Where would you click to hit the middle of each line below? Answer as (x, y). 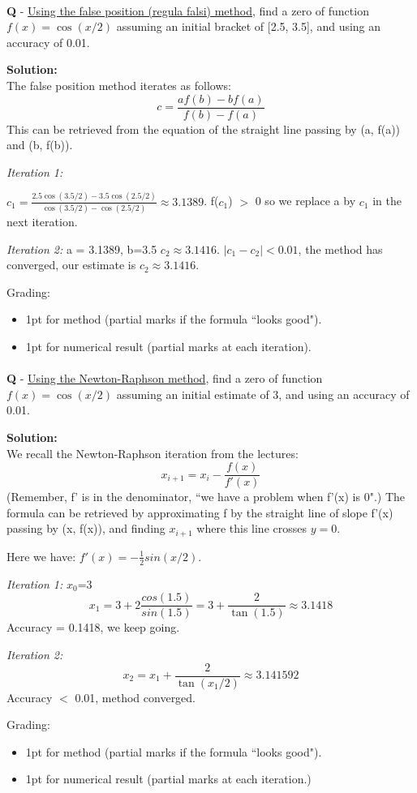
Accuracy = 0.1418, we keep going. (93, 627)
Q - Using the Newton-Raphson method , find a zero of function (165, 378)
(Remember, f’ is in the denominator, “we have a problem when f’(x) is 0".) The (206, 497)
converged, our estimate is (71, 265)
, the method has (340, 249)
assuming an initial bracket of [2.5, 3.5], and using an (249, 26)
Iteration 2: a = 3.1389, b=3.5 (82, 249)
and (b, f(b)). (40, 145)
